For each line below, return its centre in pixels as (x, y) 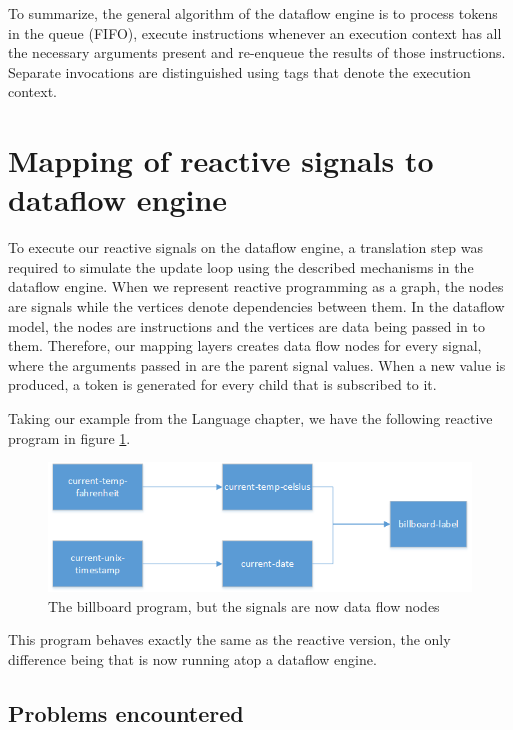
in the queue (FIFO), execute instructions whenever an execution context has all (255, 32)
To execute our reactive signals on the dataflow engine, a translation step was (245, 247)
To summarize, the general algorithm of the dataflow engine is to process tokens (253, 13)
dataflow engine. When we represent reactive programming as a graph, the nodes (256, 286)
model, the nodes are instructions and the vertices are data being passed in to (246, 325)
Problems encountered (126, 712)
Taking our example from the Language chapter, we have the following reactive (250, 418)
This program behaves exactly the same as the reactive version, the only (229, 639)
